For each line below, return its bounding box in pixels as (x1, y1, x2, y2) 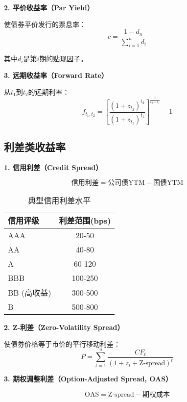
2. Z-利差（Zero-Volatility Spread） (4, 322, 124, 332)
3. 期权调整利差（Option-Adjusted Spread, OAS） (4, 374, 173, 384)
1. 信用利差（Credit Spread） (4, 162, 103, 172)
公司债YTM (108, 179, 145, 187)
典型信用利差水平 (28, 195, 91, 206)
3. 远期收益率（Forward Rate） (4, 70, 108, 80)
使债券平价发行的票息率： (4, 19, 86, 29)
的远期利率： (28, 86, 70, 97)
